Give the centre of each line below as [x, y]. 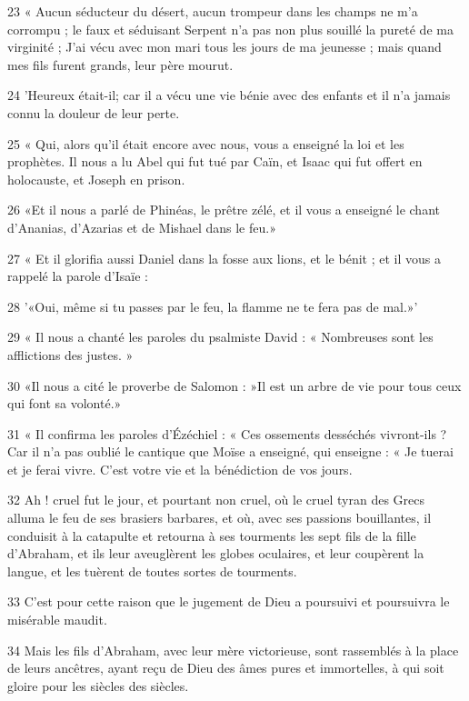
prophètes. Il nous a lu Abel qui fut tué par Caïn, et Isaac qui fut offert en [215, 161]
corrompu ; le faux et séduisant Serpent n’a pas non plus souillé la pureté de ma [230, 29]
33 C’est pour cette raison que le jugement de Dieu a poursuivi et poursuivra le [229, 601]
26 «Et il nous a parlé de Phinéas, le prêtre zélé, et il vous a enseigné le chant [224, 210]
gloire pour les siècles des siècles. [98, 685]
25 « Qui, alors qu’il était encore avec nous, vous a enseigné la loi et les [206, 143]
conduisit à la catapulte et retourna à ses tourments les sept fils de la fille [212, 535]
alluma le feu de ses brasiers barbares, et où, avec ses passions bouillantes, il [220, 518]
